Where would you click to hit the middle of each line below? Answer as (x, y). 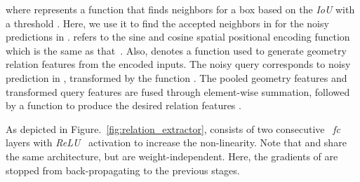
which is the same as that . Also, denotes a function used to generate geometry (176, 50)
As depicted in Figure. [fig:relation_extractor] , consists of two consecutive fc (173, 128)
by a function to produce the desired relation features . (124, 105)
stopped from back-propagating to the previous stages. (123, 170)
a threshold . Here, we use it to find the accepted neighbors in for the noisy (167, 23)
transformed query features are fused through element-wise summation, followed (178, 91)
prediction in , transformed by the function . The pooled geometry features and (176, 77)
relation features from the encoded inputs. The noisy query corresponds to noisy (178, 64)
